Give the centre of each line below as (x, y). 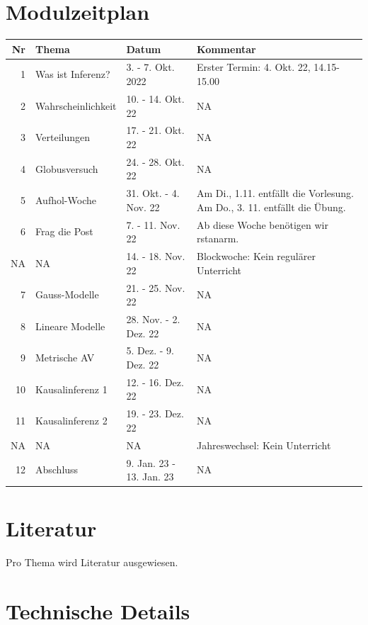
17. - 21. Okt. (155, 130)
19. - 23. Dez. (155, 413)
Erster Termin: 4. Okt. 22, (253, 67)
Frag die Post (64, 231)
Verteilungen (63, 137)
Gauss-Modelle (67, 294)
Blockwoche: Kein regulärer (256, 256)
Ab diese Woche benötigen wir (262, 224)
